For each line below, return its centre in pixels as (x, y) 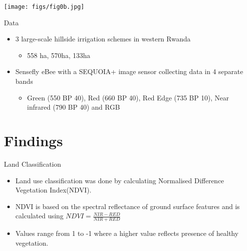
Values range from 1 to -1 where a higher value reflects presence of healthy (127, 233)
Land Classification (33, 164)
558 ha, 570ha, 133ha (59, 55)
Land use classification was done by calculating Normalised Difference (120, 180)
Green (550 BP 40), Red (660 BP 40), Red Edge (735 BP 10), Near (128, 97)
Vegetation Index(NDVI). (53, 190)
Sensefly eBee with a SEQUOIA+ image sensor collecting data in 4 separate (129, 71)
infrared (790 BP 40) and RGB (73, 107)
